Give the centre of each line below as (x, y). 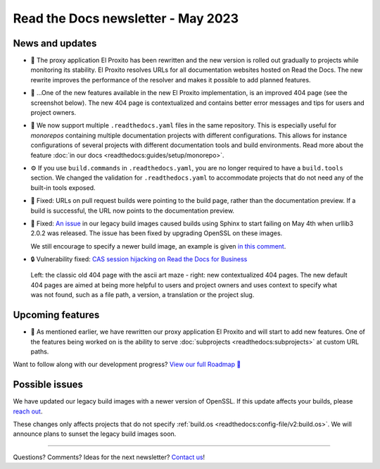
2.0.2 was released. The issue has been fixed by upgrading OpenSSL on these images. (157, 233)
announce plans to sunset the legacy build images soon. (95, 434)
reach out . (28, 411)
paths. (40, 351)
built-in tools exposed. (63, 187)
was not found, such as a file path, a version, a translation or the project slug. (142, 295)
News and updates (55, 43)
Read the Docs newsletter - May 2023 (126, 18)
